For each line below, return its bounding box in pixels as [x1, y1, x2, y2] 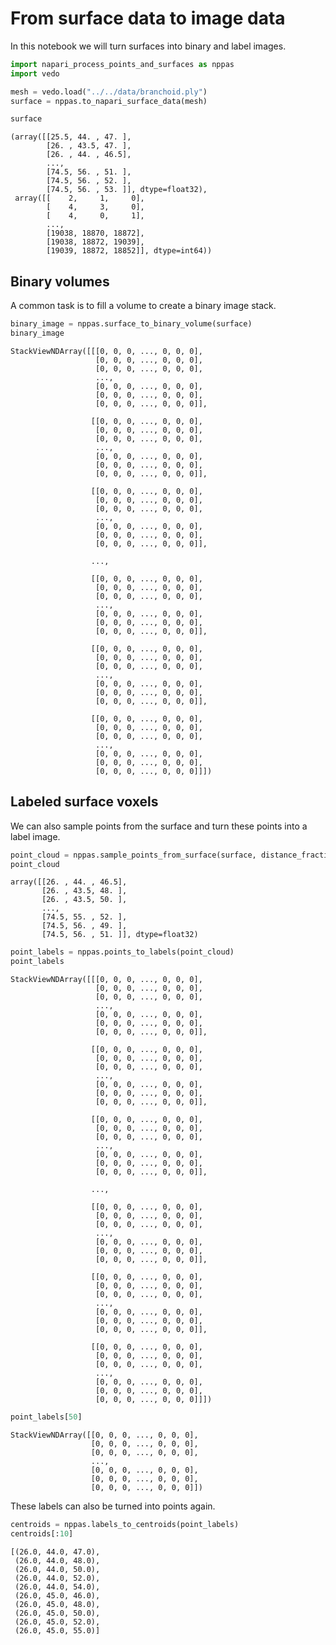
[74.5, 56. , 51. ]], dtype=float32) [41, 930, 199, 940]
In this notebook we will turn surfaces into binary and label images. [10, 40, 287, 52]
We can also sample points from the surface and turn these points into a [10, 820, 308, 832]
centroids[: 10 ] [10, 1528, 74, 1539]
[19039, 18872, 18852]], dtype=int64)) [46, 246, 213, 256]
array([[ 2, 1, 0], [14, 193, 145, 204]
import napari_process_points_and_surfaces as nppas [10, 59, 235, 69]
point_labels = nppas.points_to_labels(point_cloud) [10, 947, 235, 957]
